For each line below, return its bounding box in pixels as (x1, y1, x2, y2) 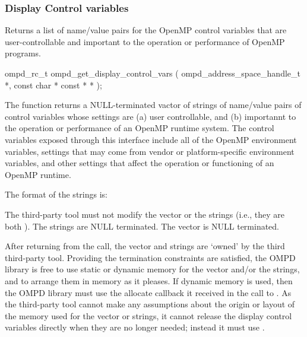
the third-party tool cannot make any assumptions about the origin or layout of (5, 298, 295, 310)
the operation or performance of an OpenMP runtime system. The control (5, 122, 274, 134)
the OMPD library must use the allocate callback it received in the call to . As (5, 286, 292, 298)
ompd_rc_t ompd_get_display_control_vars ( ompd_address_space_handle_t (5, 67, 300, 79)
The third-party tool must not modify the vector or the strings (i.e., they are (5, 208, 285, 220)
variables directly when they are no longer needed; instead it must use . (5, 321, 265, 333)
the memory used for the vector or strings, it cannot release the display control (5, 309, 292, 322)
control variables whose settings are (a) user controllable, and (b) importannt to (5, 110, 296, 122)
